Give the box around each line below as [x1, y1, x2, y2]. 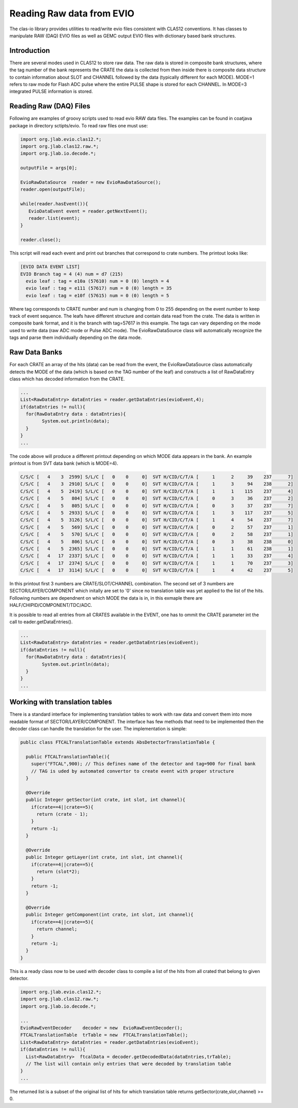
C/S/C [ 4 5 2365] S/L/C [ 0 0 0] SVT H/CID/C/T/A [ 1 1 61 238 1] [20, 546, 293, 551]
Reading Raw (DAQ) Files [9, 102, 91, 110]
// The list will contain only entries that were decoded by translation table [26, 1061, 232, 1066]
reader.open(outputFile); [20, 186, 86, 193]
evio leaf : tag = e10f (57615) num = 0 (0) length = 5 [26, 293, 169, 298]
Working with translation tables [9, 698, 112, 706]
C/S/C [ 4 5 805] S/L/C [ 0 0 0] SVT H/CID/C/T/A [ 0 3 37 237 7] [20, 503, 293, 508]
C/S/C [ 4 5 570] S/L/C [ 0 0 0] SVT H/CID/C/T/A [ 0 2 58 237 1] [20, 531, 293, 538]
